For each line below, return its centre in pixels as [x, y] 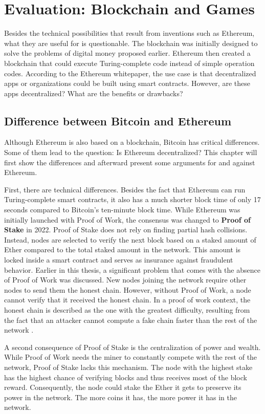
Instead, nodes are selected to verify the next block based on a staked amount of [130, 239]
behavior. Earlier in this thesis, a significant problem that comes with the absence [132, 269]
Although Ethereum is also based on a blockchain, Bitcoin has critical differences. [132, 142]
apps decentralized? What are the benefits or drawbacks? [94, 93]
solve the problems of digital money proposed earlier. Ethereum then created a [127, 53]
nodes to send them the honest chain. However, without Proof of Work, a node [128, 289]
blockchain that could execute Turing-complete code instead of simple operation [129, 63]
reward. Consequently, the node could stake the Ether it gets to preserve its [123, 387]
